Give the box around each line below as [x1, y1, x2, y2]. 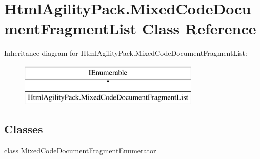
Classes [4, 121, 43, 137]
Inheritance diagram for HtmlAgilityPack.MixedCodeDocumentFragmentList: [4, 48, 247, 58]
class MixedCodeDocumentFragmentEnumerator [4, 145, 156, 156]
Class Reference [142, 18, 256, 39]
